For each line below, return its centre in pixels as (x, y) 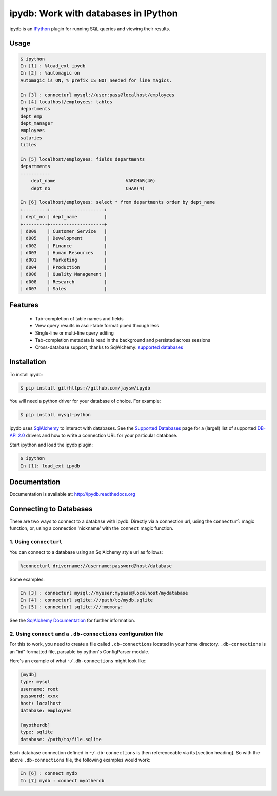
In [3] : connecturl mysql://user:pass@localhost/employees (97, 95)
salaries (31, 138)
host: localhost (41, 703)
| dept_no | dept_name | (64, 217)
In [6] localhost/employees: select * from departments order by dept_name (118, 202)
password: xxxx (39, 696)
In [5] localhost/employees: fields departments (83, 160)
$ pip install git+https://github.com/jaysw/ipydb (85, 388)
